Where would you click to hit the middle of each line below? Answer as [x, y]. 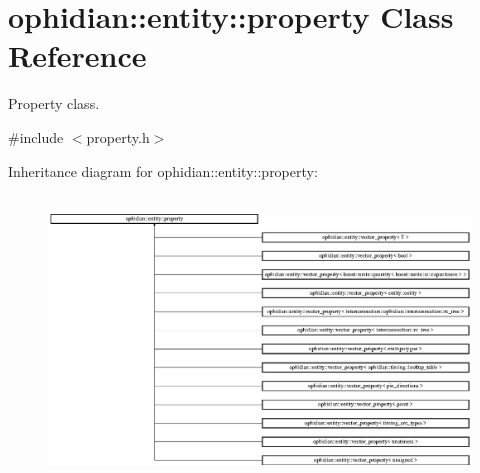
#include [36, 136]
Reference [77, 55]
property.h [118, 136]
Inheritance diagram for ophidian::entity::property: [163, 170]
